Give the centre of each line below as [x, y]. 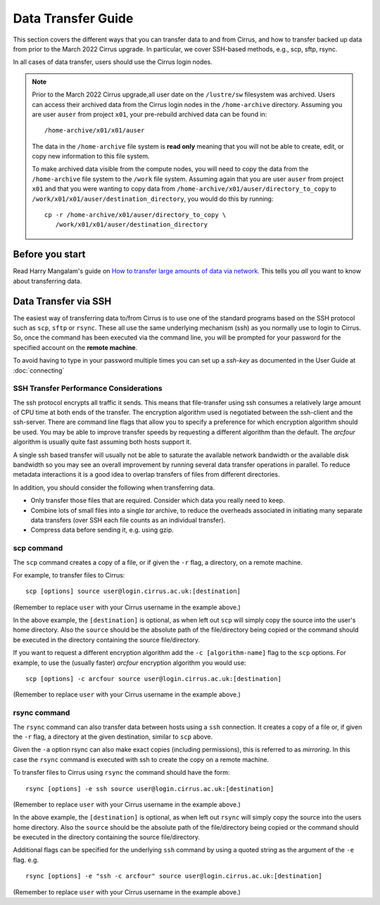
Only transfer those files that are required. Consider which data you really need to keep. [158, 501]
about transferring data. [47, 281]
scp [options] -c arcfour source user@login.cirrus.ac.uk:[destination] [153, 679]
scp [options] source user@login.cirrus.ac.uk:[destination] [133, 591]
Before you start [49, 255]
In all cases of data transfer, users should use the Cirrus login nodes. [113, 62]
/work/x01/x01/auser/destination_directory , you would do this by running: [153, 199]
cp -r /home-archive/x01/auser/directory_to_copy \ [135, 215]
